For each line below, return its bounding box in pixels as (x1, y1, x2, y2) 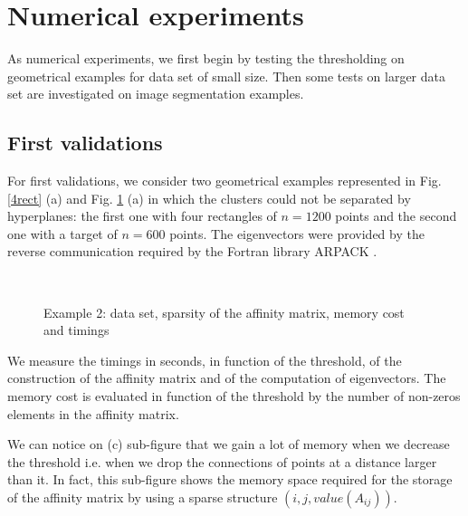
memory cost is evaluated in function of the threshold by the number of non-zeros (7, 387, 461, 406)
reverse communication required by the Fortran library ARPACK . (7, 242, 377, 261)
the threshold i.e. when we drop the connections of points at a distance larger (7, 452, 437, 471)
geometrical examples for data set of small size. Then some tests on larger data (7, 66, 445, 85)
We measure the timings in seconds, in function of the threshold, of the (7, 350, 402, 369)
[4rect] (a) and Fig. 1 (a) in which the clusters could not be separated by (7, 188, 411, 207)
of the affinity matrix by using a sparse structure (7, 488, 278, 507)
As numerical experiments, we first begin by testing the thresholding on (7, 49, 405, 68)
